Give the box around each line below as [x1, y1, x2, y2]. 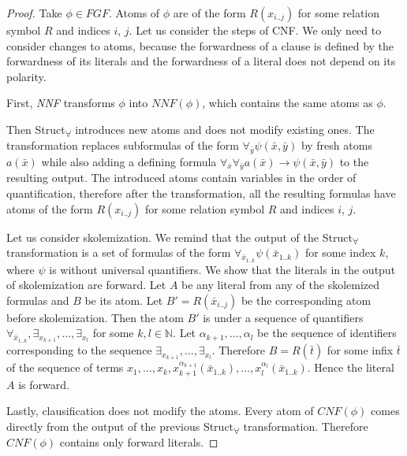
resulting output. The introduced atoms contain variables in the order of [6, 169, 357, 186]
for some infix [327, 342, 394, 358]
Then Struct [6, 120, 65, 137]
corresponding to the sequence [6, 342, 152, 358]
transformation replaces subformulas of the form [6, 136, 239, 153]
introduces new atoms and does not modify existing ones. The [75, 120, 375, 137]
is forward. [18, 376, 69, 392]
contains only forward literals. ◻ [59, 433, 218, 450]
